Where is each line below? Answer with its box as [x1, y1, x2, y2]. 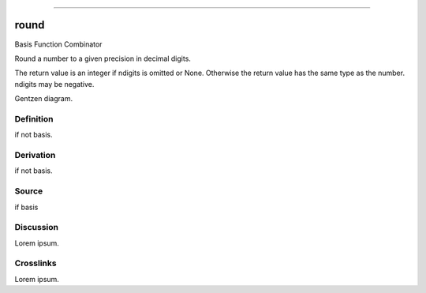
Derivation [14, 149, 56, 160]
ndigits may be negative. [14, 79, 95, 88]
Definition [14, 113, 54, 124]
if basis [14, 202, 39, 212]
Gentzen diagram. [14, 94, 73, 103]
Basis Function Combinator [14, 39, 103, 49]
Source [14, 186, 43, 197]
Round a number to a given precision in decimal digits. [14, 54, 191, 63]
